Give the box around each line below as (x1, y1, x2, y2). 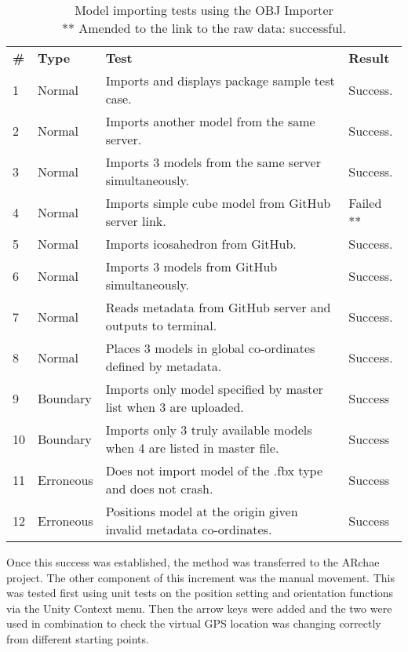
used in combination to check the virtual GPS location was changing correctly (6, 615, 381, 632)
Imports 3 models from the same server (105, 153, 321, 171)
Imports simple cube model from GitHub (105, 194, 331, 212)
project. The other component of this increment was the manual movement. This (6, 569, 395, 585)
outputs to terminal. (105, 316, 217, 334)
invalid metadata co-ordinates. (105, 520, 272, 538)
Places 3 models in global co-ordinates (105, 339, 315, 357)
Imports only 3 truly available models (105, 421, 312, 439)
